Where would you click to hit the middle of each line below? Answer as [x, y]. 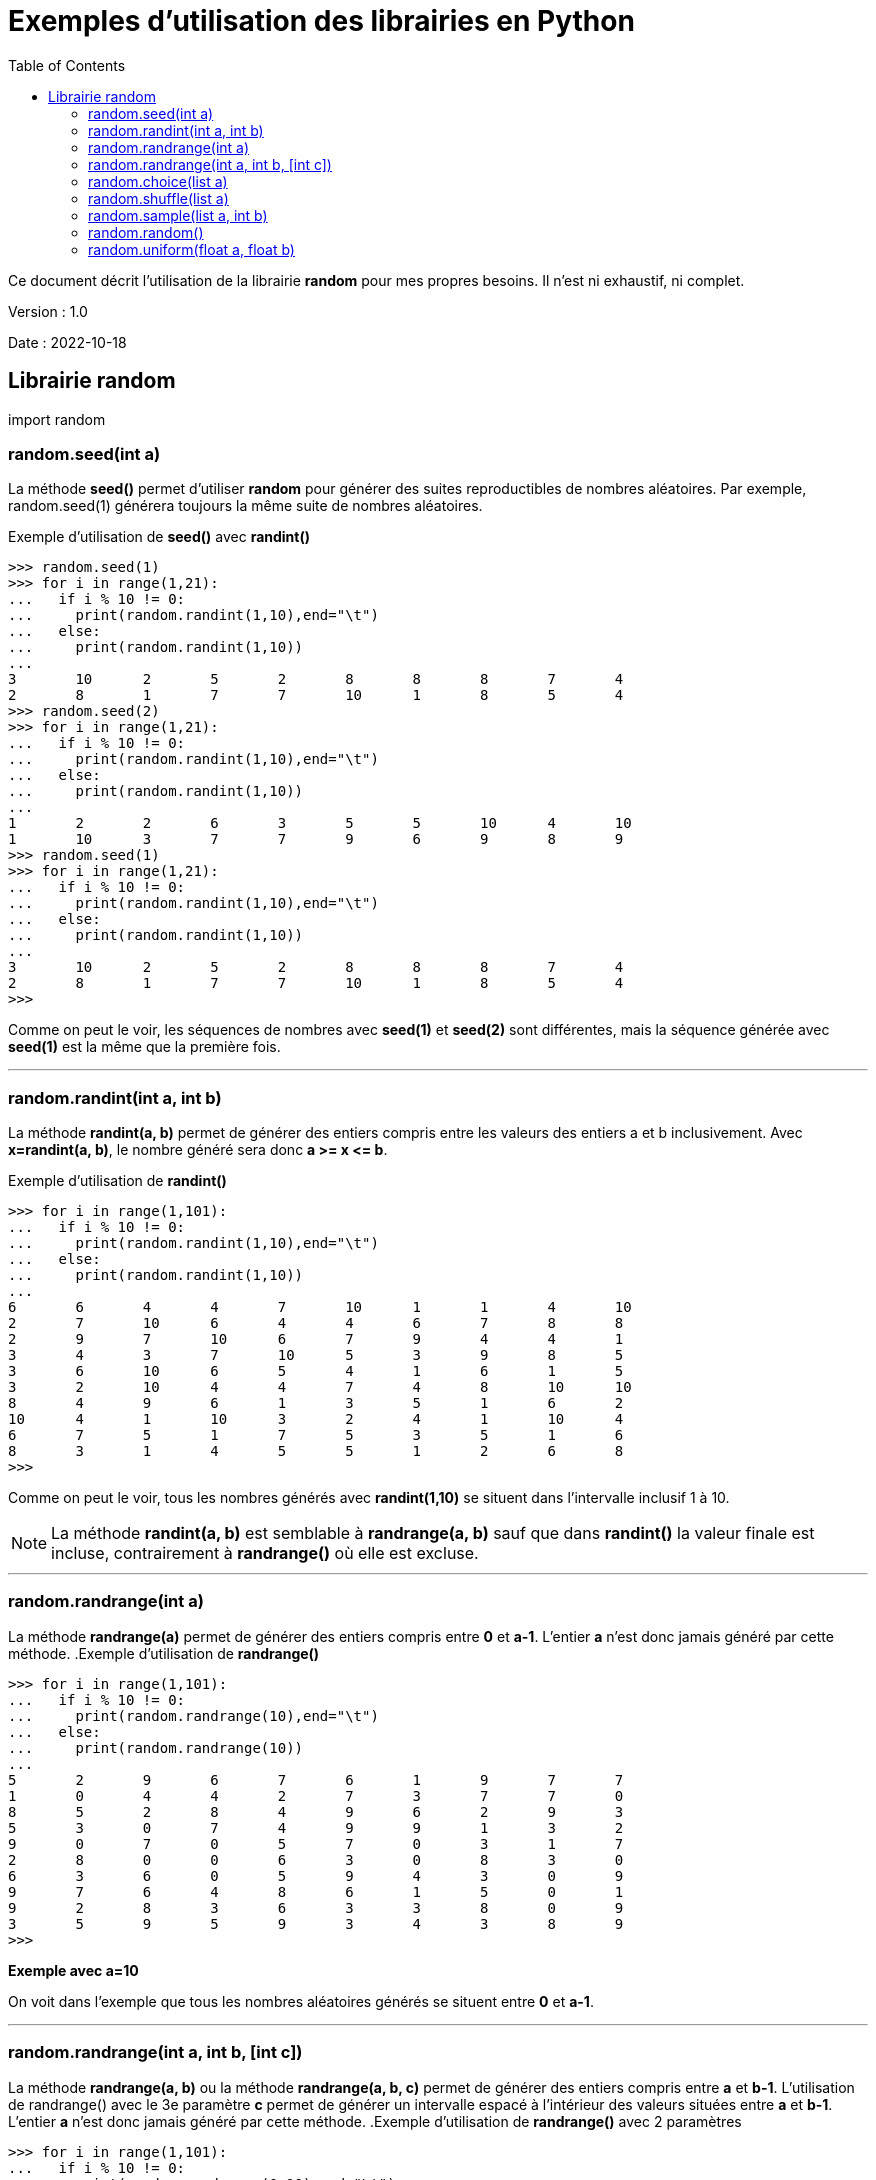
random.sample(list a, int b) [178, 215]
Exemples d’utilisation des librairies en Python [321, 21]
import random [57, 419]
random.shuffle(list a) [158, 198]
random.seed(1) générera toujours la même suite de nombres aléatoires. [245, 506]
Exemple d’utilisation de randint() [117, 1181]
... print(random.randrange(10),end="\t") [193, 1715]
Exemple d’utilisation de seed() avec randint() [159, 537]
